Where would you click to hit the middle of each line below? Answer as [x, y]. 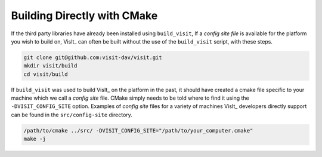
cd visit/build [46, 74]
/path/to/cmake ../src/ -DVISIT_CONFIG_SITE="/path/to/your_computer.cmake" [138, 130]
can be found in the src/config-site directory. [72, 115]
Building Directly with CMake [84, 16]
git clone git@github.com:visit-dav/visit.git [93, 57]
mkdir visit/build [50, 66]
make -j [35, 139]
